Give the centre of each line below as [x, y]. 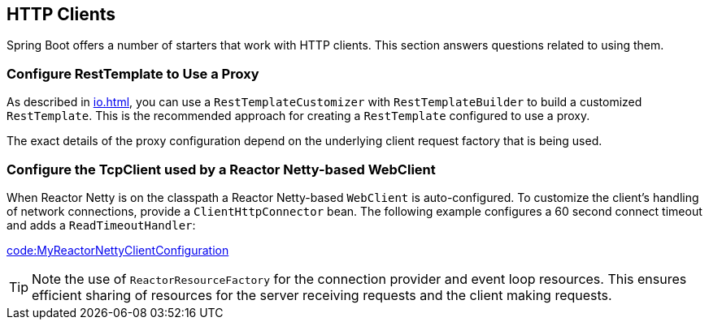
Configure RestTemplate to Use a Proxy [133, 73]
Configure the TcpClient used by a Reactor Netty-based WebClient [221, 169]
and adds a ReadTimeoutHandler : [101, 225]
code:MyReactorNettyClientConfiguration [118, 250]
